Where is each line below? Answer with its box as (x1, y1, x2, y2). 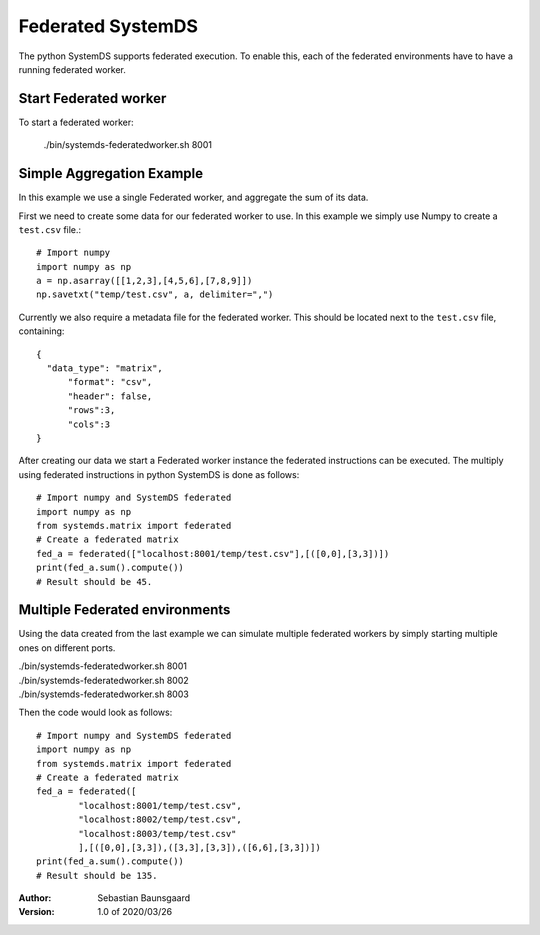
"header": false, (67, 390, 153, 402)
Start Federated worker (18, 90, 167, 107)
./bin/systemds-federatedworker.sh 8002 (18, 674, 189, 686)
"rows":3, (67, 405, 116, 416)
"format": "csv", (67, 376, 153, 388)
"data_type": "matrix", (46, 363, 164, 374)
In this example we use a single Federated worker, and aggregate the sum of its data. (18, 191, 369, 204)
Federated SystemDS (18, 15, 199, 37)
